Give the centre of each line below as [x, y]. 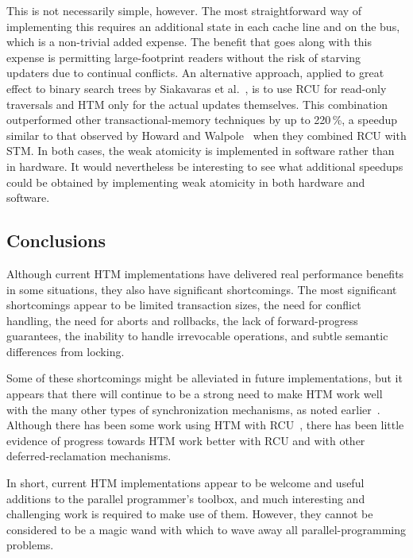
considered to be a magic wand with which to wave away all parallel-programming [206, 529]
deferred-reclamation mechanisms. [89, 456]
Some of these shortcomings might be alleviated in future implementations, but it [205, 378]
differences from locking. [66, 351]
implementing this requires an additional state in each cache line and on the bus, [203, 26]
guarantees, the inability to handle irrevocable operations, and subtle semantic [197, 336]
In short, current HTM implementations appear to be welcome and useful [185, 483]
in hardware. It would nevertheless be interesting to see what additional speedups [205, 166]
